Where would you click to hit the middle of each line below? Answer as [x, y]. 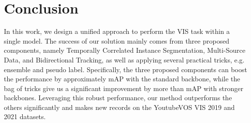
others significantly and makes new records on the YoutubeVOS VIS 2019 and [119, 107]
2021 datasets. [25, 116]
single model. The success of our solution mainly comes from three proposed [117, 40]
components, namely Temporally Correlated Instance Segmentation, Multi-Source [125, 50]
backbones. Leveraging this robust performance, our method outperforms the [118, 98]
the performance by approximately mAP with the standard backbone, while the [122, 79]
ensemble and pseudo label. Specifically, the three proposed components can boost [125, 69]
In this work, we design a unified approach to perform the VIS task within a [117, 31]
